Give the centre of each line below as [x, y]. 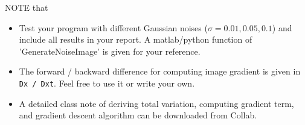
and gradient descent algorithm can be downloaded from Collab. [138, 115]
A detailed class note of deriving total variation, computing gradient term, [156, 103]
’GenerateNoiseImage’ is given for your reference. [110, 51]
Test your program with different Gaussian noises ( [113, 27]
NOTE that [27, 7]
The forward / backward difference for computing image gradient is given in [160, 71]
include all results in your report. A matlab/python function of [136, 39]
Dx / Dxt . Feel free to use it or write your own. [107, 83]
